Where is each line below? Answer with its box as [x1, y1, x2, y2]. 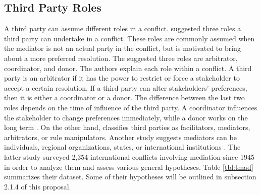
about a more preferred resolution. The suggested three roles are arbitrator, [4, 52, 238, 63]
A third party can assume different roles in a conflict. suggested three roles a [4, 23, 241, 34]
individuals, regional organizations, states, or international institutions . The [4, 142, 241, 152]
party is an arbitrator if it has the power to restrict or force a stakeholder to [4, 73, 240, 83]
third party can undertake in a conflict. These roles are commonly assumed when [4, 33, 255, 43]
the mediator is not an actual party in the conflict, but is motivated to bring [4, 43, 241, 53]
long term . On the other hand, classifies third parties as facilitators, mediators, [4, 122, 250, 133]
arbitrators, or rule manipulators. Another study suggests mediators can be [4, 132, 237, 142]
